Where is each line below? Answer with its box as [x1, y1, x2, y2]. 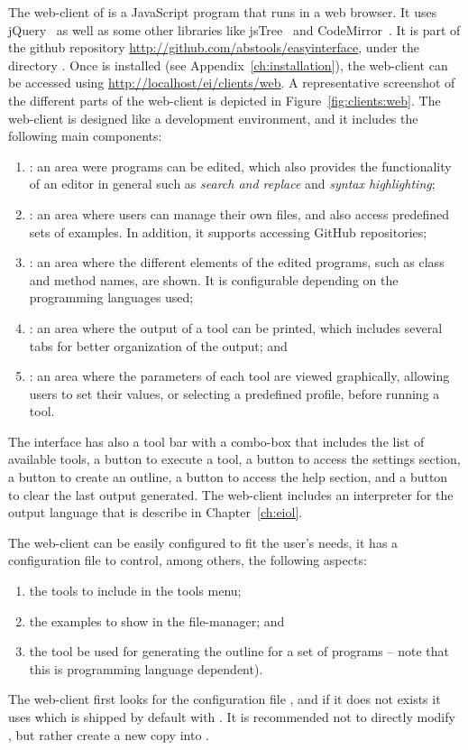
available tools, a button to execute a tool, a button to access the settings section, [8, 449, 461, 468]
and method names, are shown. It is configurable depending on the [29, 270, 399, 289]
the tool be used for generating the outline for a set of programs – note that [29, 642, 449, 661]
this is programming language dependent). [29, 659, 263, 678]
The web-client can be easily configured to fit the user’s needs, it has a [8, 532, 399, 551]
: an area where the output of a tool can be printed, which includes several [29, 318, 443, 337]
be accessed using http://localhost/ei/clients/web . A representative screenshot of [8, 73, 455, 92]
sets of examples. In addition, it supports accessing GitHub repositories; [29, 222, 427, 241]
